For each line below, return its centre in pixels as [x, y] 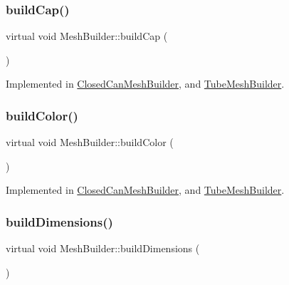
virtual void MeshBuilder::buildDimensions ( [103, 248]
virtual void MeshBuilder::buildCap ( [87, 36]
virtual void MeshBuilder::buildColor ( [90, 142]
